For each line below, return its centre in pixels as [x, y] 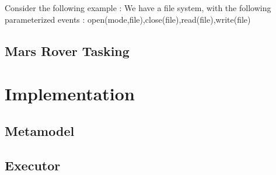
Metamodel [40, 130]
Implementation [70, 94]
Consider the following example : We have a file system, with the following [138, 8]
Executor [33, 165]
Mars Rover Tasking [67, 50]
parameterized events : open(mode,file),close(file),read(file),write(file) [128, 19]
